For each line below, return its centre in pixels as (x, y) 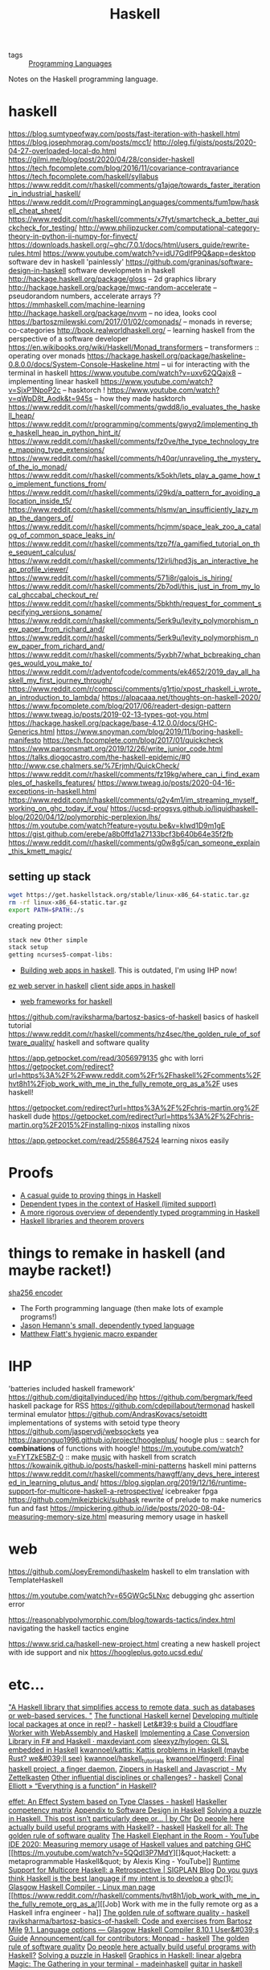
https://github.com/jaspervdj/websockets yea (84, 1431)
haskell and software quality (103, 1042)
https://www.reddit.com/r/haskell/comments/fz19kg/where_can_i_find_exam (134, 774)
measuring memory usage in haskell (168, 1517)
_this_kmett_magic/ (40, 851)
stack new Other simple (48, 940)
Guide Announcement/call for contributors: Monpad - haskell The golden (129, 1938)
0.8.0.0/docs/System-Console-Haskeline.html (84, 365)
